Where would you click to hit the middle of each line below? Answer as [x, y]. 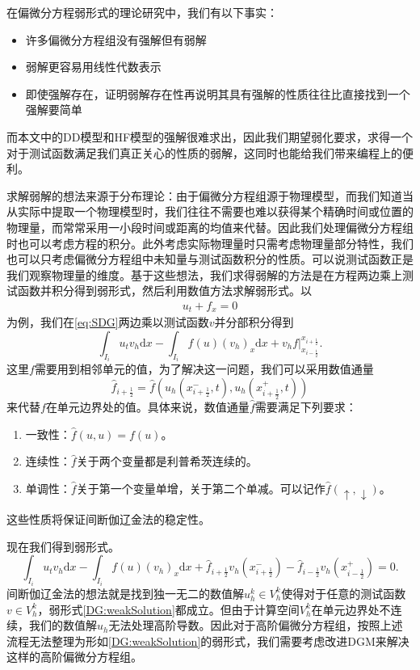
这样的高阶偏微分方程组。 [74, 657]
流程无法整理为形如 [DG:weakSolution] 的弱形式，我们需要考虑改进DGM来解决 [208, 641]
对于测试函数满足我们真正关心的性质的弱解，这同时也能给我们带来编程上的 [204, 152]
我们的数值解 [63, 625]
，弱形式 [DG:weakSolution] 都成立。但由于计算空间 [168, 609]
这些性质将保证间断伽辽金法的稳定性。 [108, 519]
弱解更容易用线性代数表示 [93, 67]
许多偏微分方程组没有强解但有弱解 [116, 39]
